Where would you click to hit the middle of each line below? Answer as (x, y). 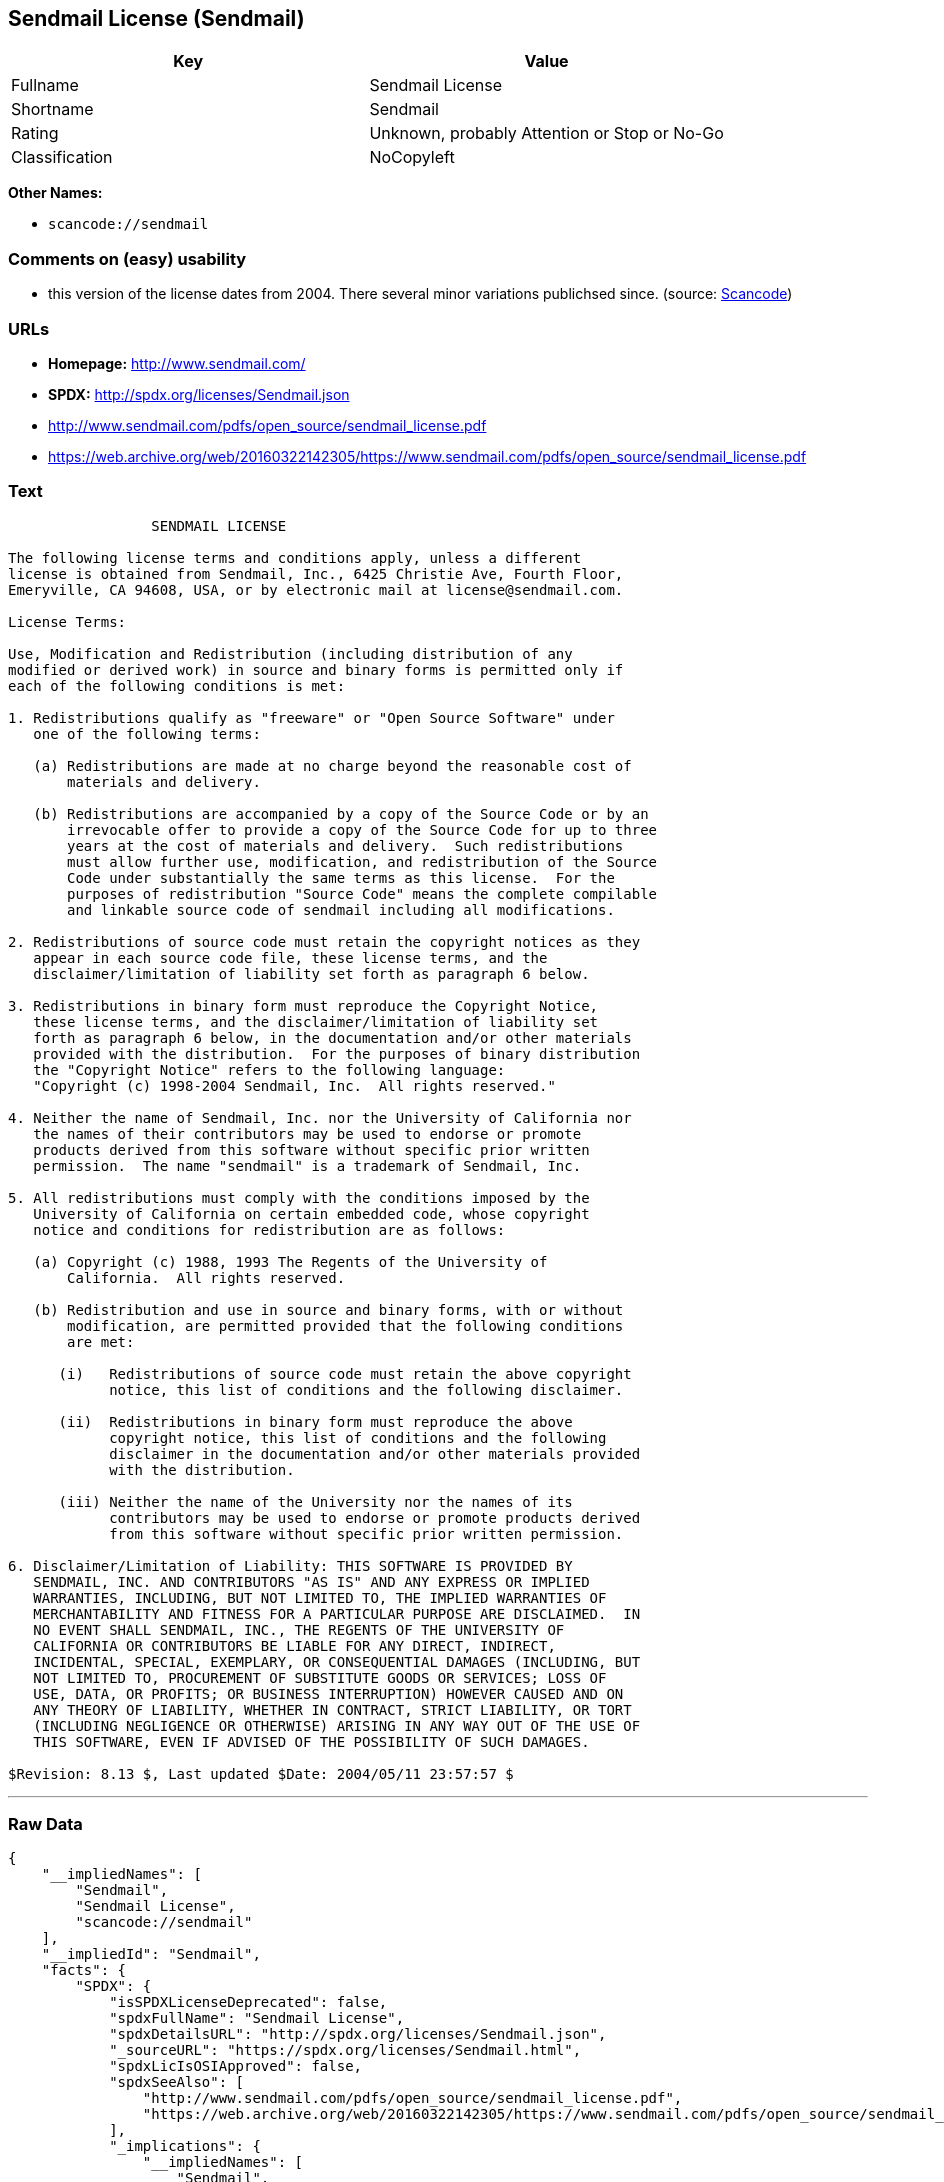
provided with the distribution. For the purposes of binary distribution (337, 1053)
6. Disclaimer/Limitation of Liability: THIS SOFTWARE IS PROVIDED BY (290, 1565)
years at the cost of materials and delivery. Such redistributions (345, 845)
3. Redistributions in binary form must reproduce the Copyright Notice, (303, 1005)
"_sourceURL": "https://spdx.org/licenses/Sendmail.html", (345, 2050)
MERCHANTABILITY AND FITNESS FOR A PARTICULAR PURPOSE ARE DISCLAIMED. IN (337, 1613)
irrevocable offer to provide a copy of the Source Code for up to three (362, 829)
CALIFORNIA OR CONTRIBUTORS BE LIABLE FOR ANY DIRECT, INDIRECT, (294, 1645)
